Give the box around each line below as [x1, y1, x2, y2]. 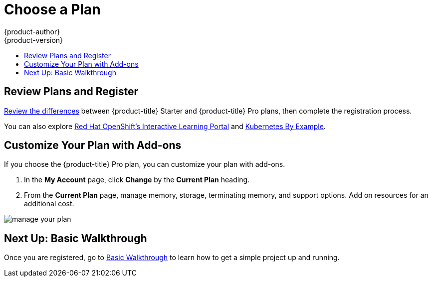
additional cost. [24, 199, 74, 208]
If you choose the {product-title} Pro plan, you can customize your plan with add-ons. [4, 160, 285, 169]
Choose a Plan [4, 1, 101, 18]
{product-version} [4, 35, 63, 44]
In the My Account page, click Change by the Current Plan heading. [24, 175, 250, 184]
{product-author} [4, 27, 60, 36]
